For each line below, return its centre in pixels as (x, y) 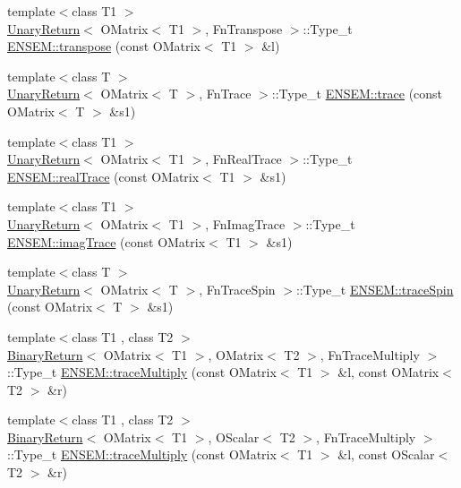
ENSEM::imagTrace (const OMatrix (107, 241)
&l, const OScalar (386, 454)
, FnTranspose (244, 28)
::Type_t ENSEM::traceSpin (375, 289)
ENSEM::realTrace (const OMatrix (103, 176)
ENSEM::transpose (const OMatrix (104, 46)
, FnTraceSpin (237, 289)
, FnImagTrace (245, 223)
